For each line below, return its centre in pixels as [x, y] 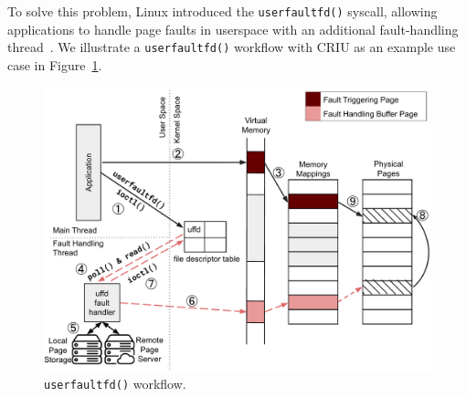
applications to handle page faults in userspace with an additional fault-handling [233, 29]
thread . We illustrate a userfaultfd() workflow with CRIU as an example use [232, 47]
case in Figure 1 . [55, 64]
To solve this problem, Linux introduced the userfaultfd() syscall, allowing [222, 11]
